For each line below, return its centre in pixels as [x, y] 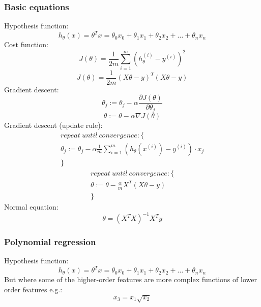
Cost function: [26, 44]
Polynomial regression [50, 242]
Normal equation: [31, 207]
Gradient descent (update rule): [53, 125]
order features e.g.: [33, 289]
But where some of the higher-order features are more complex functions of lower [130, 279]
